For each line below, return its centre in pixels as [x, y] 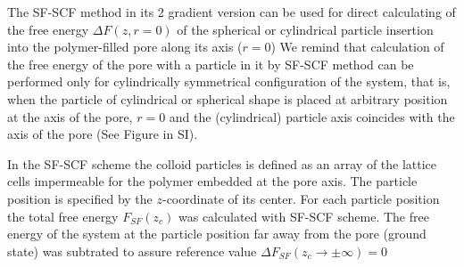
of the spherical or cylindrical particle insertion [305, 29]
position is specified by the [80, 198]
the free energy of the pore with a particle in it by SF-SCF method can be [211, 64]
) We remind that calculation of [357, 47]
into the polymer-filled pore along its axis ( [125, 47]
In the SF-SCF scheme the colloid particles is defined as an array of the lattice [222, 163]
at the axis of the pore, [70, 116]
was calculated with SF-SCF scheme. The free [303, 216]
